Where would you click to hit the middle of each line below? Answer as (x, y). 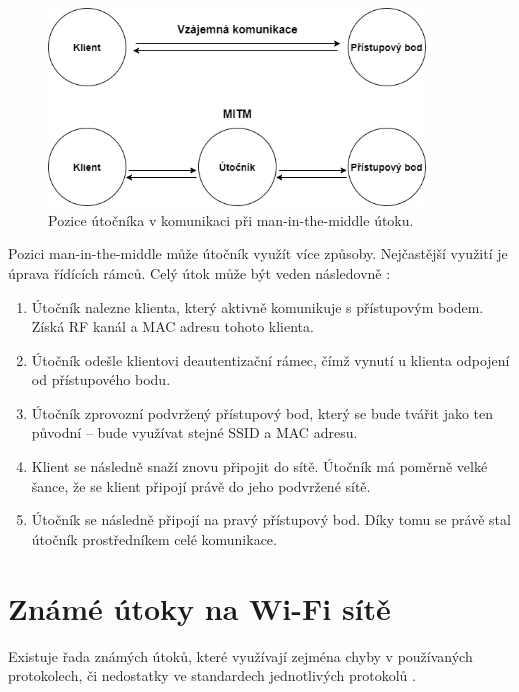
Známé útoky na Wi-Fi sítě (199, 607)
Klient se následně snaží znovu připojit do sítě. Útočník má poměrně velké (259, 466)
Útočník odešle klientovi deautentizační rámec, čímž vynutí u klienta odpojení (270, 359)
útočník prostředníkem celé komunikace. (154, 538)
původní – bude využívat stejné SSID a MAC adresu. (194, 432)
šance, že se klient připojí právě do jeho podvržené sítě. (201, 485)
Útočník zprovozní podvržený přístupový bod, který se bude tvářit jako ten (262, 412)
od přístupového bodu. (101, 379)
